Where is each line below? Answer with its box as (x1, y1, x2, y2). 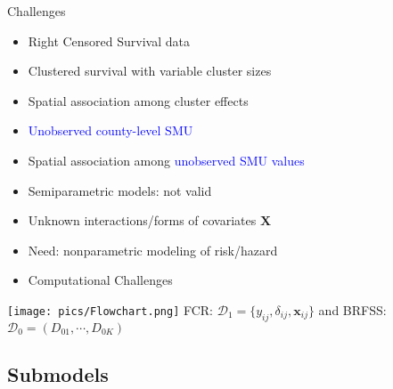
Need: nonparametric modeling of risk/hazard (28, 240, 278, 259)
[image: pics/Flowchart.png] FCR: (7, 300, 214, 319)
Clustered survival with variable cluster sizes (28, 61, 272, 80)
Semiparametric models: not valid (28, 181, 212, 199)
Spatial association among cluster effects (28, 91, 249, 109)
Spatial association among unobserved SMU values (28, 150, 305, 169)
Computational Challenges (28, 271, 173, 289)
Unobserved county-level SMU (28, 121, 193, 140)
